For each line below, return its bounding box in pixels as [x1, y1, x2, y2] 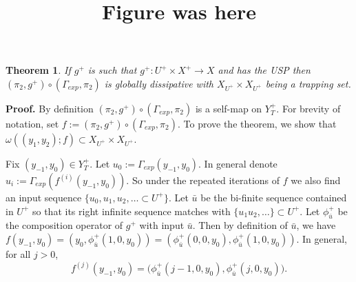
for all [6, 246, 31, 261]
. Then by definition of [192, 218, 288, 232]
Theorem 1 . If [6, 63, 71, 77]
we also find [291, 172, 341, 187]
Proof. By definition [6, 101, 94, 115]
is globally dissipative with [104, 76, 214, 90]
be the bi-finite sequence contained [200, 190, 347, 204]
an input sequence [6, 190, 82, 204]
